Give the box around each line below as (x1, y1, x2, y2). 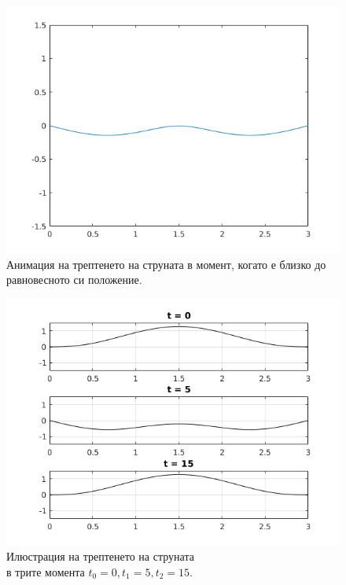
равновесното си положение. (6, 271, 142, 288)
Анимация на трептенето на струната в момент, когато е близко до (6, 256, 326, 272)
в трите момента (6, 563, 85, 579)
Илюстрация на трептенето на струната (6, 548, 194, 565)
